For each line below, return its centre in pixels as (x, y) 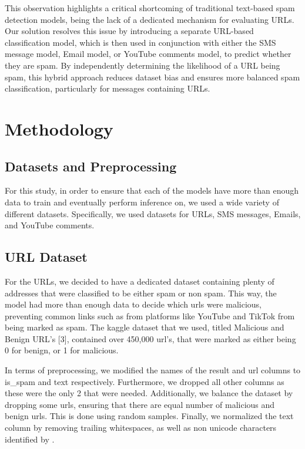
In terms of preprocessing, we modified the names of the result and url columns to (153, 370)
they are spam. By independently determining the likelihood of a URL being (143, 65)
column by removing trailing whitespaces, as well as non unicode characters (141, 428)
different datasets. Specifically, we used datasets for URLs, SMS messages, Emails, (153, 213)
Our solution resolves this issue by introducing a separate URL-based (129, 31)
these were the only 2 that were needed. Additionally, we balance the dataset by (149, 393)
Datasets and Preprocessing (91, 166)
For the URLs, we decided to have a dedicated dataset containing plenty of (140, 281)
